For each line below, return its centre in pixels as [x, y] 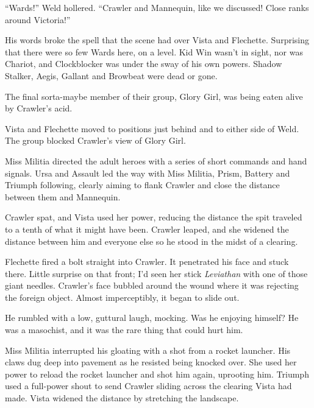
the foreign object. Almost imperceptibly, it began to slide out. [122, 297]
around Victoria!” [38, 19]
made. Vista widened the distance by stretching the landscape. [122, 398]
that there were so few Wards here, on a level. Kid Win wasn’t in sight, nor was [154, 51]
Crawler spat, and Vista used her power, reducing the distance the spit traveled [154, 217]
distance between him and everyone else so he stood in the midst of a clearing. [152, 241]
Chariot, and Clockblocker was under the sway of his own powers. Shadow [144, 64]
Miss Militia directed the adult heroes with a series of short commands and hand [156, 160]
